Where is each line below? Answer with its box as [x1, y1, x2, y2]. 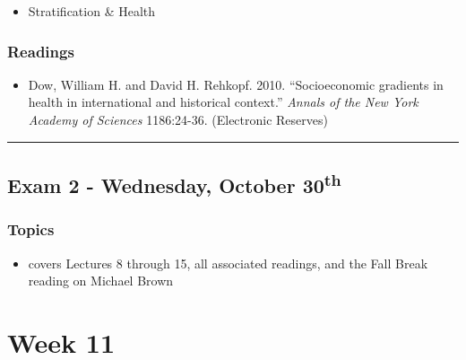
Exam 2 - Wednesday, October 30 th [7, 167, 341, 198]
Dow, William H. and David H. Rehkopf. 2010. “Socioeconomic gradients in [28, 75, 444, 93]
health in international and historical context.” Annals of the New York [28, 92, 419, 111]
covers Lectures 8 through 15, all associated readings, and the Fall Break [28, 253, 428, 272]
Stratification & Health [28, 2, 156, 20]
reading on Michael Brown [28, 271, 174, 290]
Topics [7, 218, 55, 241]
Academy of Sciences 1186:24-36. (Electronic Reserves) [28, 110, 328, 128]
